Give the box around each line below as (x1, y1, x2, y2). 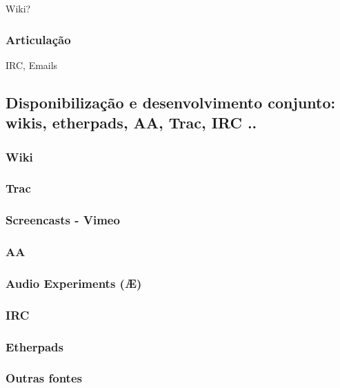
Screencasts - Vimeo (6, 211, 120, 229)
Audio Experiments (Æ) (6, 274, 142, 291)
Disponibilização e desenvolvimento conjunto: (6, 91, 336, 113)
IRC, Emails (6, 57, 58, 72)
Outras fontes (6, 369, 82, 387)
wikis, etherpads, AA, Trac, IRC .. (6, 112, 257, 133)
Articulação (6, 30, 71, 48)
